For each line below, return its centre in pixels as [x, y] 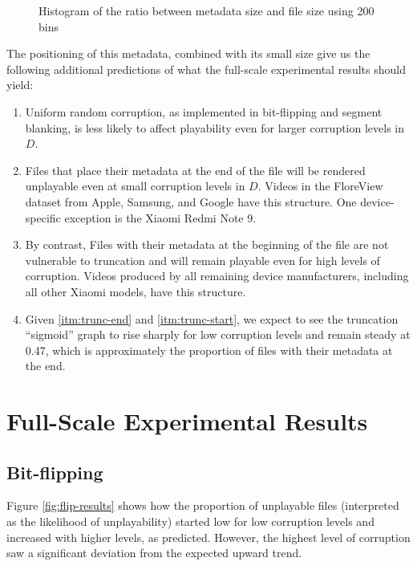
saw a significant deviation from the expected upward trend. [154, 553]
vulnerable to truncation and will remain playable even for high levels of [202, 260]
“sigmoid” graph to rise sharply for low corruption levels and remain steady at [218, 334]
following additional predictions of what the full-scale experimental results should [206, 69]
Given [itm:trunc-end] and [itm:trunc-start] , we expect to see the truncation [212, 318]
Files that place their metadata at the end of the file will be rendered [195, 170]
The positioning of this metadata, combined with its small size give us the [188, 53]
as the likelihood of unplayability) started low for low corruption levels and [190, 521]
